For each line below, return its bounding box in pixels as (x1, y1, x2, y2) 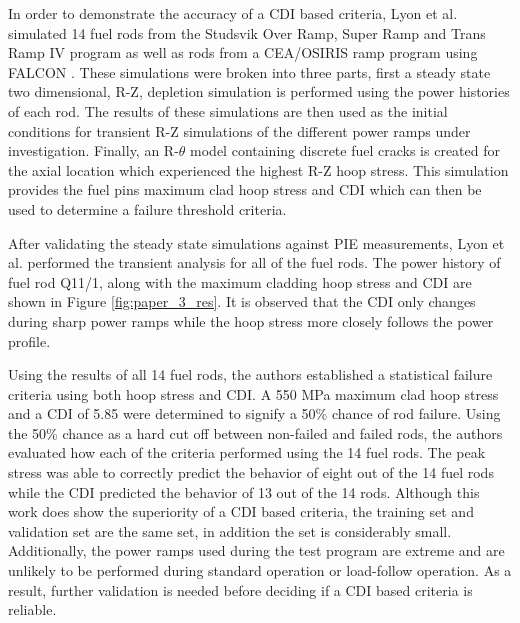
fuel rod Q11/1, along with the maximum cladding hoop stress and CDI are (8, 271, 472, 292)
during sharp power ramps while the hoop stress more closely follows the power (8, 310, 494, 331)
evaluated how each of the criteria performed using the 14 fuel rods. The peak (8, 442, 486, 463)
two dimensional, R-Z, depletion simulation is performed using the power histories (8, 81, 510, 102)
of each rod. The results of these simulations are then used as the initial (8, 100, 448, 121)
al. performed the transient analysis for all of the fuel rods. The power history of (8, 252, 501, 273)
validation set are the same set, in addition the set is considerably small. (8, 520, 452, 541)
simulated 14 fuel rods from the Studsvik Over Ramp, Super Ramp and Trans (8, 22, 486, 43)
